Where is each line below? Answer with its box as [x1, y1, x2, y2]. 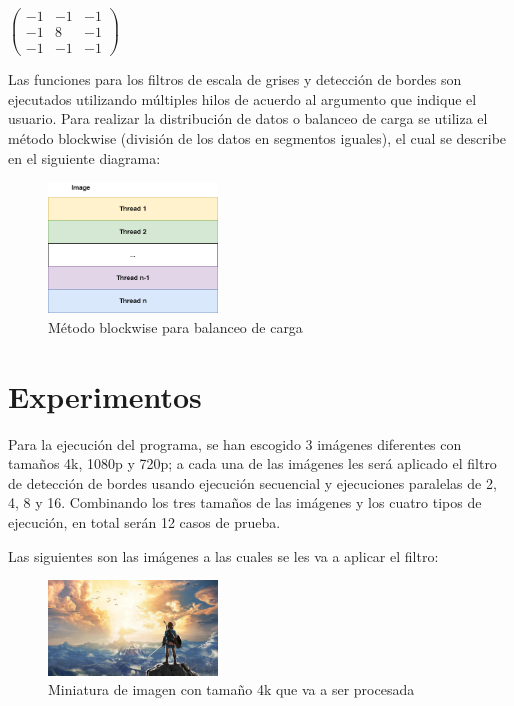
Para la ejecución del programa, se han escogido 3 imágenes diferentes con [8, 433, 462, 454]
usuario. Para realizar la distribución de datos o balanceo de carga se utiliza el [8, 108, 488, 129]
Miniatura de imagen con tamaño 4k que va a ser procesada [48, 679, 415, 700]
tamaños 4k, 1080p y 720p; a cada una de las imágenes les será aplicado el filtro [8, 453, 497, 474]
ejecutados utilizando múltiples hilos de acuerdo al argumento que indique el [8, 88, 477, 109]
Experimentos [8, 375, 202, 416]
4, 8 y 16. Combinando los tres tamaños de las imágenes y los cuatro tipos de [8, 492, 482, 513]
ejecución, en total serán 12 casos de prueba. [8, 511, 281, 532]
